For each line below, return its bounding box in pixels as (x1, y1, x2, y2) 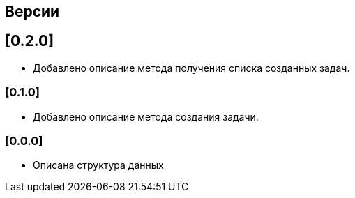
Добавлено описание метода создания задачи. (33, 110, 259, 123)
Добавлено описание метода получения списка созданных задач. (33, 61, 350, 74)
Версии (5, 3, 60, 20)
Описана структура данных (33, 159, 164, 172)
